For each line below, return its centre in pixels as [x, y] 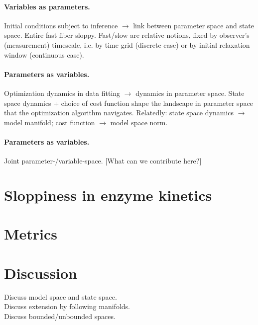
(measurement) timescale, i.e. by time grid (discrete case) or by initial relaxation [127, 44]
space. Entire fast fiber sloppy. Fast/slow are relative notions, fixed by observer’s [127, 35]
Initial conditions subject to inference [61, 25]
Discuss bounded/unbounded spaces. [60, 316]
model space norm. [139, 122]
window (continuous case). [44, 54]
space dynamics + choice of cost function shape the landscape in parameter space [129, 103]
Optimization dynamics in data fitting [62, 93]
